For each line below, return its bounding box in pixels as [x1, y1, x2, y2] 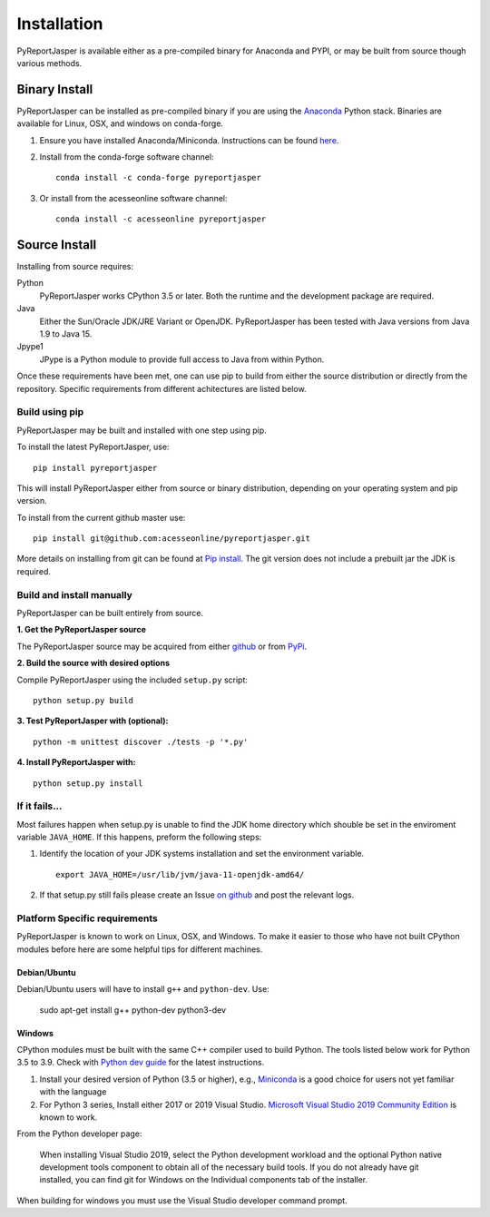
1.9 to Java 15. [39, 329, 93, 339]
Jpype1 [16, 341, 44, 352]
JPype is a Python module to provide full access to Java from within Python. [39, 354, 325, 365]
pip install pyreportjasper [33, 463, 158, 473]
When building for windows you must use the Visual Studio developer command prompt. [16, 1194, 348, 1206]
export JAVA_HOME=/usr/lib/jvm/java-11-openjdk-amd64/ [55, 869, 305, 879]
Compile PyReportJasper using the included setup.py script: [16, 674, 249, 685]
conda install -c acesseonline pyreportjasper [55, 214, 267, 224]
